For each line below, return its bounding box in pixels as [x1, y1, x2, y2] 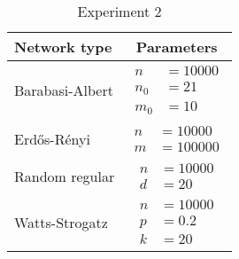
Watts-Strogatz [14, 211, 108, 232]
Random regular [14, 165, 115, 186]
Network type [14, 36, 112, 57]
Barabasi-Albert [14, 80, 113, 101]
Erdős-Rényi [14, 128, 90, 149]
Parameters [135, 36, 218, 57]
